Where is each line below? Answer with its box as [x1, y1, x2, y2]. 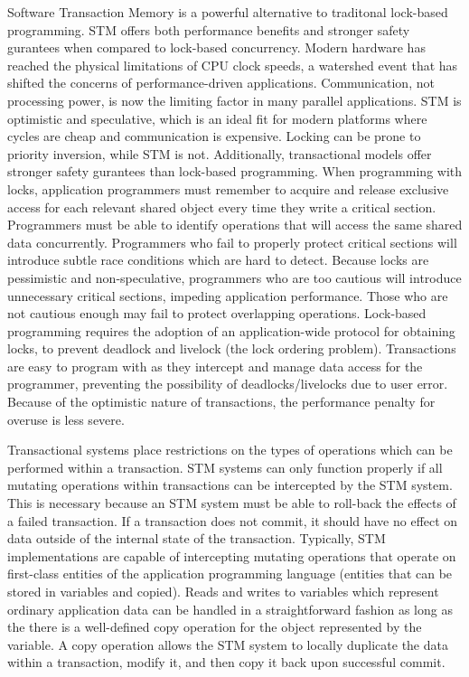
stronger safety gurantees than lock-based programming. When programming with [7, 162, 463, 181]
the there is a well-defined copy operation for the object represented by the [7, 617, 422, 636]
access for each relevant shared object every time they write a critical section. [7, 197, 436, 216]
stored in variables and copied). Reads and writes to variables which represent [7, 582, 439, 600]
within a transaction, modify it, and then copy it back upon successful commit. [7, 653, 446, 672]
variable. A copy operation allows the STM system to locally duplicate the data [7, 635, 448, 653]
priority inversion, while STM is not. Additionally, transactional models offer [7, 144, 432, 163]
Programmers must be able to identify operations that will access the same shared [7, 215, 463, 234]
